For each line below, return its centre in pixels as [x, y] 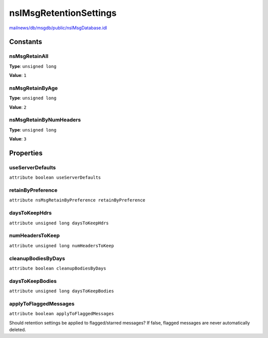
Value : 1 [18, 75]
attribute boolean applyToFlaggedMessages [62, 314]
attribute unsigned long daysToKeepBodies [62, 291]
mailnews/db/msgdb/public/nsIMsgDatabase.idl [58, 28]
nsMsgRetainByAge [33, 88]
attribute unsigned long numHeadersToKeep [62, 245]
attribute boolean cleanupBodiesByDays [58, 268]
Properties [26, 153]
